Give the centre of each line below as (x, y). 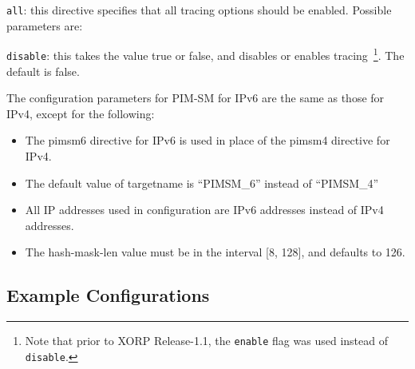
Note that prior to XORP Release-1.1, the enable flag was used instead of (206, 341)
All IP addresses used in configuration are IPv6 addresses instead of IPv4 (204, 210)
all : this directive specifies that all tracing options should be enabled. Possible (199, 10)
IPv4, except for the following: (81, 113)
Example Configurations (108, 295)
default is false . (43, 71)
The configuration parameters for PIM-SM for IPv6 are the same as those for (196, 98)
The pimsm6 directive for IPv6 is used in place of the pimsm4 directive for (207, 140)
